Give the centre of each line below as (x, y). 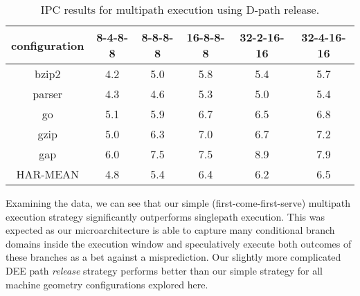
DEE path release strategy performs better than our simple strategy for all (164, 270)
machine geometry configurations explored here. (107, 284)
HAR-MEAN (48, 174)
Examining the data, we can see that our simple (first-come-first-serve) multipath (178, 203)
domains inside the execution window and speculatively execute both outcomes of (179, 243)
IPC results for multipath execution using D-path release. (180, 9)
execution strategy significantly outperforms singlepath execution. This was (165, 216)
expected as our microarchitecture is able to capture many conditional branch (170, 230)
